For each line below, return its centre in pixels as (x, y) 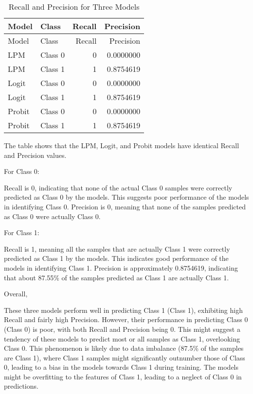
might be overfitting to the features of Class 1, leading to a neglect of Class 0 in (123, 376)
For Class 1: (22, 232)
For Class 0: (22, 171)
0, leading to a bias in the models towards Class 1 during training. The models (121, 367)
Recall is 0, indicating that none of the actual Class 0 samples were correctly (118, 187)
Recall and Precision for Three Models (74, 7)
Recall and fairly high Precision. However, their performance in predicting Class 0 (126, 319)
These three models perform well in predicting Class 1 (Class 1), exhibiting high (123, 310)
